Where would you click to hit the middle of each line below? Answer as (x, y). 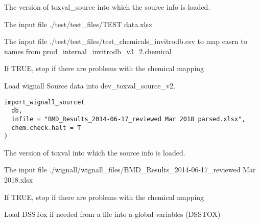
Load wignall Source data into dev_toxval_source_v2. (90, 85)
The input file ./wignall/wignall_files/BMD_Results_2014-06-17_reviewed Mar (130, 170)
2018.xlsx (19, 180)
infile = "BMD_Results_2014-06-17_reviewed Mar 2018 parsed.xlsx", (128, 119)
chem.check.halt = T (46, 128)
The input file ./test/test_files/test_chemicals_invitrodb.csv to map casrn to (126, 41)
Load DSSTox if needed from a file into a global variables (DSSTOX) (112, 214)
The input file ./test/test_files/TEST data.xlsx (78, 24)
